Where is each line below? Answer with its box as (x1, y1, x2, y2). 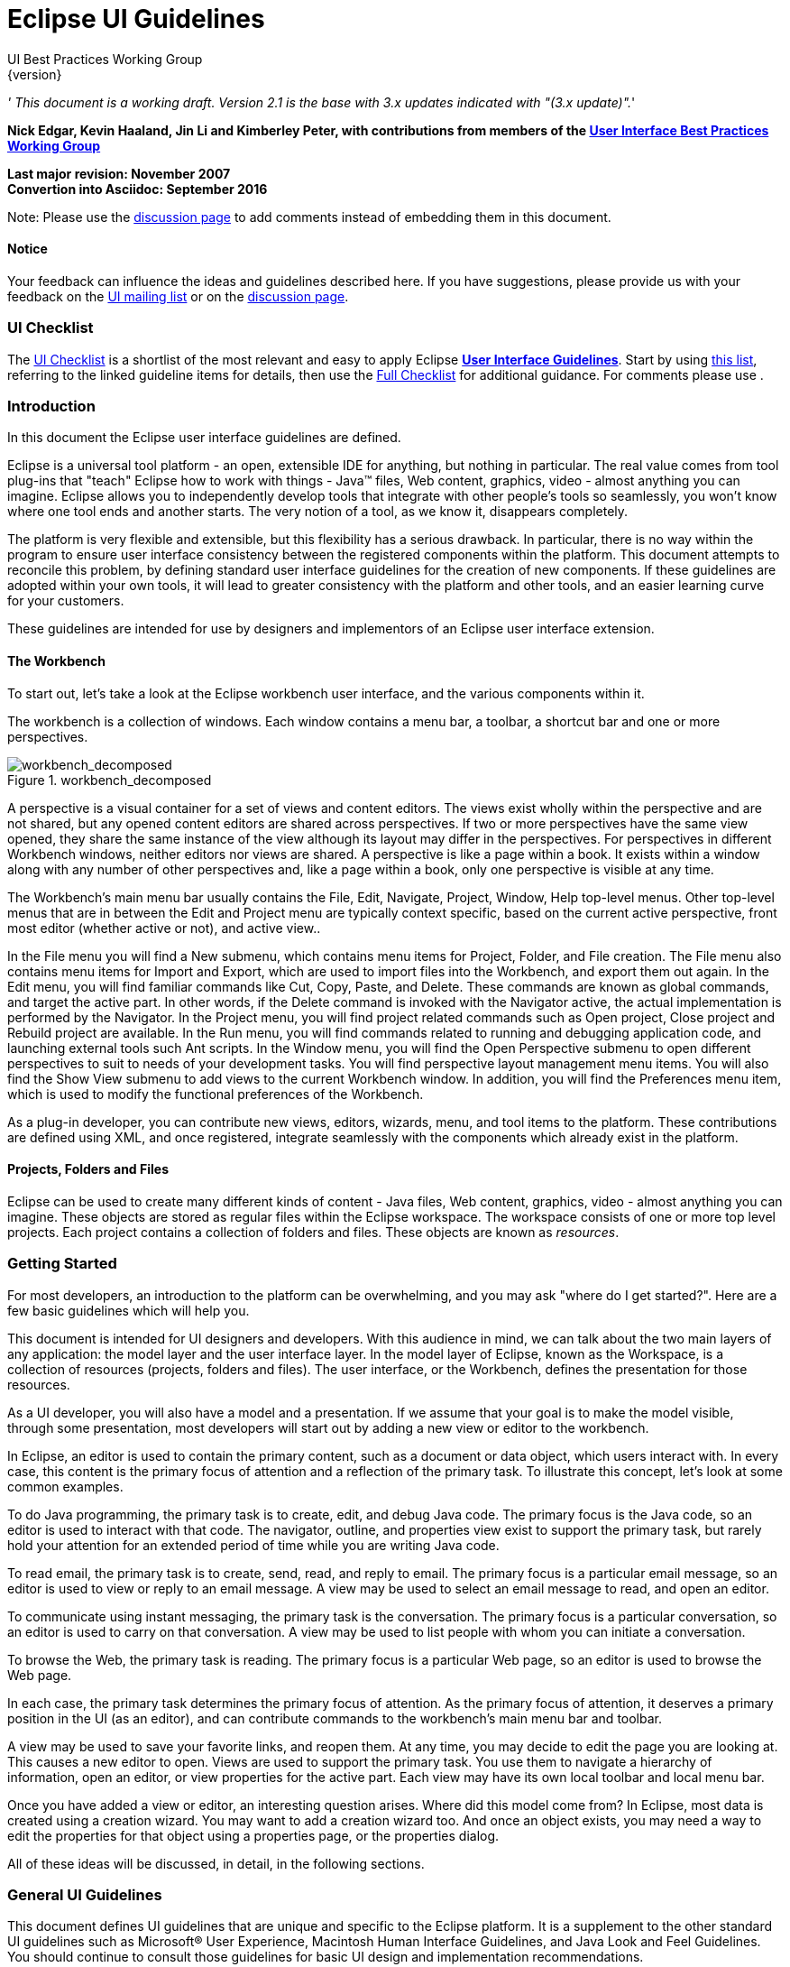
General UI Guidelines (7, 1886, 162, 1905)
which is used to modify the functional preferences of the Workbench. (7, 1085, 424, 1102)
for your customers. (7, 593, 124, 609)
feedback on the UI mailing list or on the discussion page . (7, 288, 349, 304)
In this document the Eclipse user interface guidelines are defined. (7, 429, 401, 446)
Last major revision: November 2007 (7, 165, 231, 181)
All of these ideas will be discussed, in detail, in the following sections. (7, 1855, 425, 1871)
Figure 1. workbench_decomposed (7, 771, 212, 788)
